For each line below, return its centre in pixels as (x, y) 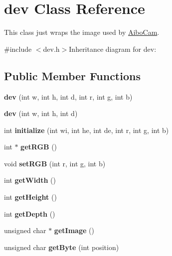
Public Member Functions (72, 75)
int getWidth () (30, 180)
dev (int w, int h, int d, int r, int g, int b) (68, 96)
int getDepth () (30, 213)
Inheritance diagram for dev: (113, 49)
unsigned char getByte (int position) (62, 247)
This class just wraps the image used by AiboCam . (82, 32)
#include (18, 49)
